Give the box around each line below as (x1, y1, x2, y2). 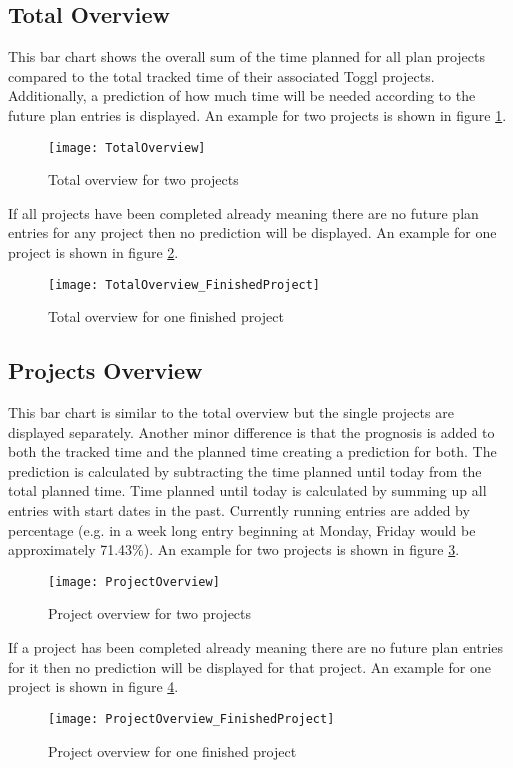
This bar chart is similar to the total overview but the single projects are (8, 402, 454, 423)
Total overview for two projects (48, 169, 239, 190)
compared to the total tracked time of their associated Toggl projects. (8, 65, 435, 86)
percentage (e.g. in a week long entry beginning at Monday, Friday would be (8, 519, 476, 540)
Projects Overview (8, 355, 203, 386)
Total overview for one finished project (48, 306, 284, 327)
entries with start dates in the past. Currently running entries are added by (8, 500, 470, 521)
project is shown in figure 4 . (8, 676, 179, 697)
